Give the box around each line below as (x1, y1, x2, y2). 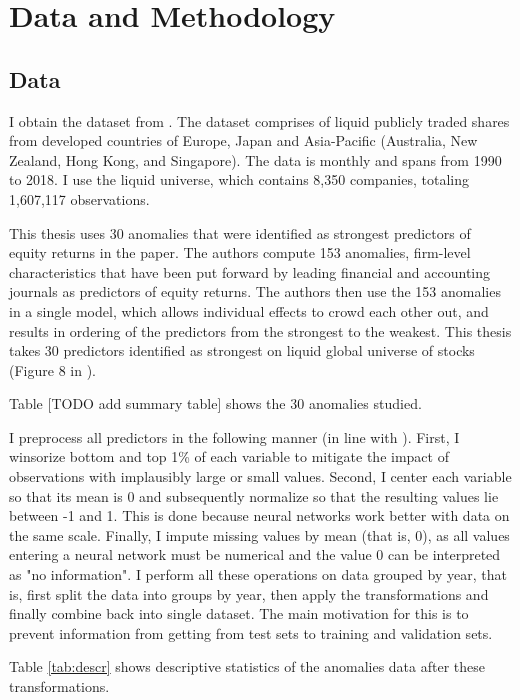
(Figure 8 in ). (9, 359, 96, 380)
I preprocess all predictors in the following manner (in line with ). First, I (9, 426, 460, 447)
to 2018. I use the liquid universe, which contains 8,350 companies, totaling (9, 169, 470, 190)
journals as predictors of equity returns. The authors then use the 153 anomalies (9, 281, 501, 302)
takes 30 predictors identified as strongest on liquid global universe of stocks (9, 340, 475, 361)
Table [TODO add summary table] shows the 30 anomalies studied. (9, 393, 422, 414)
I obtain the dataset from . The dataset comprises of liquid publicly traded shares (9, 110, 510, 131)
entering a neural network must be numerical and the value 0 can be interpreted (9, 544, 501, 565)
